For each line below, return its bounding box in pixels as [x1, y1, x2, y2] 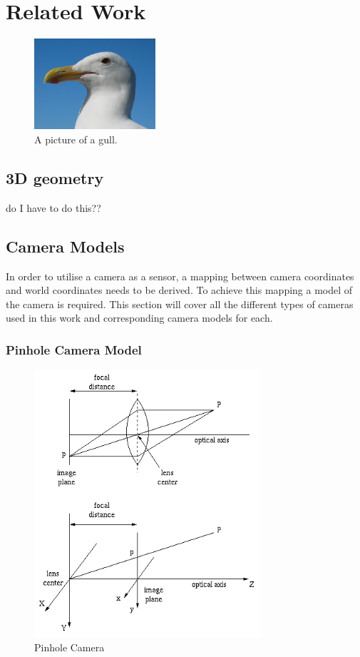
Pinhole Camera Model [6, 340, 142, 358]
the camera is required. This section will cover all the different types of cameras [6, 296, 354, 311]
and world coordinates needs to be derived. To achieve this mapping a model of [6, 282, 353, 297]
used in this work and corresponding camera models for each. [6, 310, 273, 325]
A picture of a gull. [34, 131, 118, 146]
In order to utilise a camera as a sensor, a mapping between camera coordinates [6, 268, 354, 283]
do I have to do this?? [6, 200, 101, 215]
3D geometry [6, 166, 104, 188]
